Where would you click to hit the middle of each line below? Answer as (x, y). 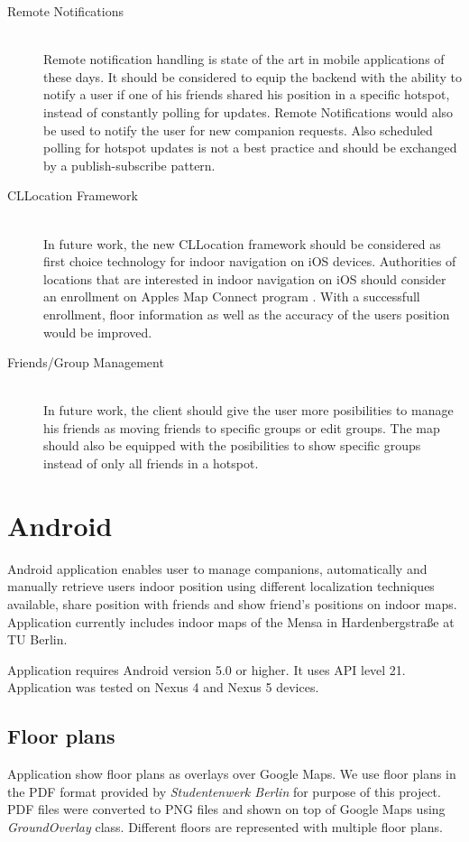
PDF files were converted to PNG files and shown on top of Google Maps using (226, 809)
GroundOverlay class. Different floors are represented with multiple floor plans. (225, 826)
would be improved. (98, 332)
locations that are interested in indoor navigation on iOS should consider (245, 278)
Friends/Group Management (86, 362)
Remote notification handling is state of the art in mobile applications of (244, 59)
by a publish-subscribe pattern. (129, 165)
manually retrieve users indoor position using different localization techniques (221, 586)
